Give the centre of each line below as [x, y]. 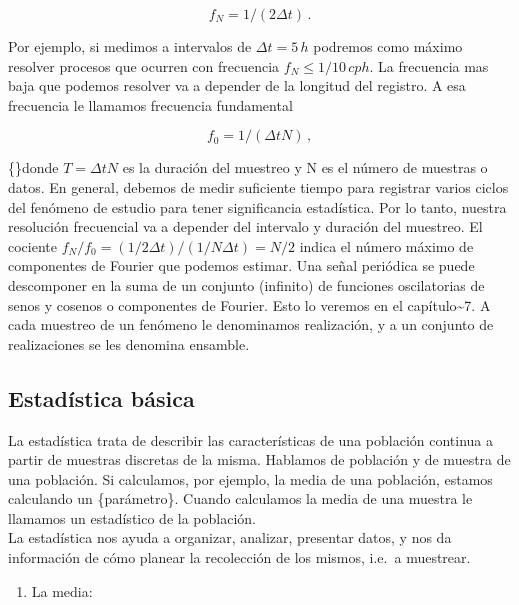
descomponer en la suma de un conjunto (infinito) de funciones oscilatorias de [246, 284]
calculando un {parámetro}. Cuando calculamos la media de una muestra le [240, 498]
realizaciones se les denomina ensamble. [129, 343]
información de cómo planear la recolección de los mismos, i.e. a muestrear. [239, 557]
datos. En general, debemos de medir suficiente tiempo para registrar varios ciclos [258, 186]
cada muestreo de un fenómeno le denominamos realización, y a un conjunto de [251, 324]
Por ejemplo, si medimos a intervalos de [130, 46]
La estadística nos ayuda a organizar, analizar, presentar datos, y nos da [230, 537]
